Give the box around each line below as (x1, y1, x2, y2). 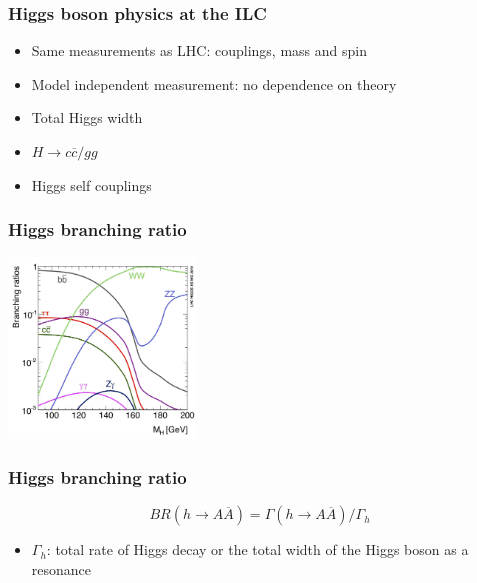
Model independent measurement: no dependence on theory (31, 73, 397, 94)
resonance (31, 559, 92, 580)
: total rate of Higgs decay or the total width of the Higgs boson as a (46, 539, 469, 560)
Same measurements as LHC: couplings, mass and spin (31, 40, 367, 61)
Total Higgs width (31, 107, 143, 128)
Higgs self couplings (31, 174, 152, 195)
